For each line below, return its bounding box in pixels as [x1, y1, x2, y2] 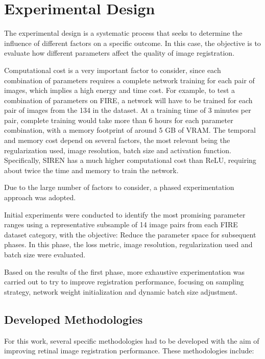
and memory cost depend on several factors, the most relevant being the [4, 135, 230, 146]
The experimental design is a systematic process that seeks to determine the [4, 28, 243, 38]
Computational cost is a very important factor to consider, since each [4, 64, 221, 75]
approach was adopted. [4, 192, 76, 203]
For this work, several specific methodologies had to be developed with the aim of [4, 335, 259, 346]
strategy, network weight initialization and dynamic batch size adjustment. [4, 286, 238, 297]
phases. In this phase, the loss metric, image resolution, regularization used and [4, 239, 253, 250]
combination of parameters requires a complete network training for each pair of [4, 75, 255, 85]
